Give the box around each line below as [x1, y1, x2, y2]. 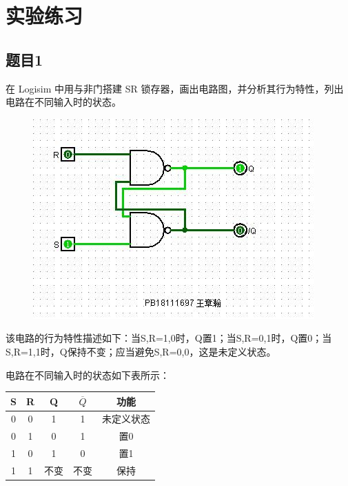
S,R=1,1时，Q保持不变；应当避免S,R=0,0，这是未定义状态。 [6, 344, 276, 358]
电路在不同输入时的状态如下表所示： [6, 367, 170, 382]
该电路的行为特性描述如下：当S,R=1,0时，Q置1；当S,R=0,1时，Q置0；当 [6, 331, 332, 345]
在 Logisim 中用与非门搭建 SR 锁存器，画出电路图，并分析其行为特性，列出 [6, 81, 344, 95]
